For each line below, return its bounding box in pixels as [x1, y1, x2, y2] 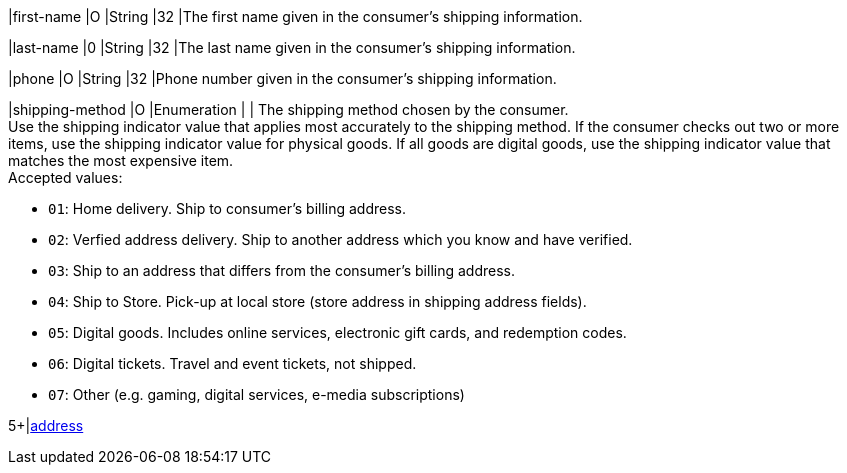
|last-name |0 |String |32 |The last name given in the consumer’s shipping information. [8, 39, 576, 56]
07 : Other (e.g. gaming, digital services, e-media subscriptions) [48, 386, 465, 403]
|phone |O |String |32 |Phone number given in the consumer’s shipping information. [8, 70, 557, 87]
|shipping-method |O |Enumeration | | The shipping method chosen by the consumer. [8, 101, 569, 118]
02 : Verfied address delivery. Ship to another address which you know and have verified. [48, 231, 633, 248]
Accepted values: [8, 169, 123, 186]
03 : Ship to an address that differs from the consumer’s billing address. [48, 262, 515, 279]
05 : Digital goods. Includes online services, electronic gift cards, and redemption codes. [48, 324, 627, 341]
